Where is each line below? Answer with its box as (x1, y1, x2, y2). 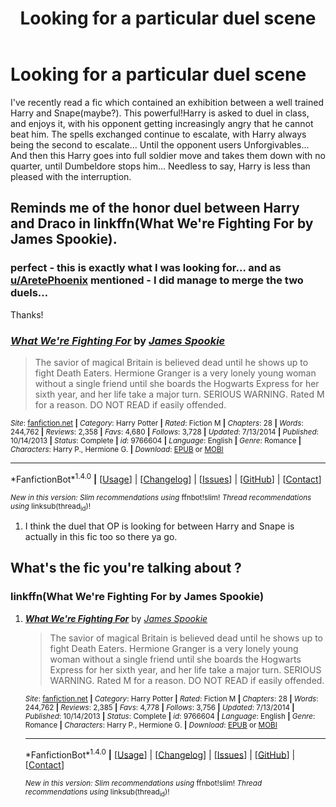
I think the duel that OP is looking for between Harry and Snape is (24, 520, 295, 532)
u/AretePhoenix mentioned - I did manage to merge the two (10, 273, 304, 287)
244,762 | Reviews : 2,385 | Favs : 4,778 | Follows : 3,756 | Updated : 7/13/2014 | (24, 702, 295, 712)
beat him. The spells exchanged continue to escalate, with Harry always (10, 128, 307, 140)
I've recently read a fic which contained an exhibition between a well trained (10, 96, 325, 108)
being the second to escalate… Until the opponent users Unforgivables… (10, 138, 310, 151)
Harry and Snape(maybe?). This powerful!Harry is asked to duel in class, (10, 107, 310, 119)
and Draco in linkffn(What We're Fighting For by (10, 215, 314, 232)
